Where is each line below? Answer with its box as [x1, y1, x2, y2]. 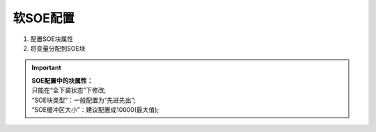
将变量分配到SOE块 [30, 44, 86, 52]
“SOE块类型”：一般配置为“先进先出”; [31, 96, 136, 104]
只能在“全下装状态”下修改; [31, 86, 107, 94]
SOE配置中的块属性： [31, 76, 93, 85]
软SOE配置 [13, 10, 75, 26]
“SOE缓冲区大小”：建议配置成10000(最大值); [31, 105, 159, 114]
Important [31, 63, 62, 72]
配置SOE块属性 [30, 35, 74, 43]
